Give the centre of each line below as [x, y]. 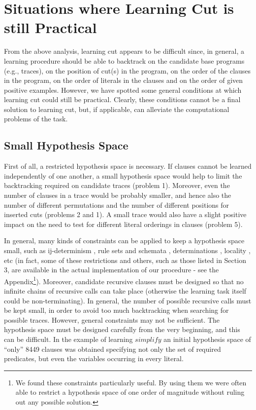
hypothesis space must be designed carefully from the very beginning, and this [122, 329]
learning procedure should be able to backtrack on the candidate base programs [124, 60]
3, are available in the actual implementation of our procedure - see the [112, 270]
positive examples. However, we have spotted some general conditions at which [123, 90]
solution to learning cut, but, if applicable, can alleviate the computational [117, 109]
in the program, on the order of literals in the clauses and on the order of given [124, 80]
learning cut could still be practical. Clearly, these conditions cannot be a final [122, 99]
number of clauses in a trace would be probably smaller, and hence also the [118, 195]
